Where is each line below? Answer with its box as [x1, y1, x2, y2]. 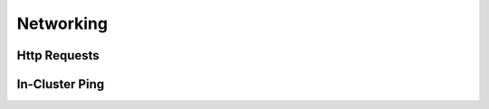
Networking [16, 14, 109, 33]
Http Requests [16, 48, 100, 63]
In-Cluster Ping [16, 77, 105, 92]
